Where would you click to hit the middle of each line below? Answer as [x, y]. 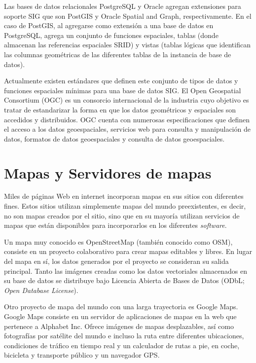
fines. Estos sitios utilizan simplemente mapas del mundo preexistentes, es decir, [125, 206]
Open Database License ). [41, 290]
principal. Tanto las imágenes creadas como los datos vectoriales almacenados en [126, 271]
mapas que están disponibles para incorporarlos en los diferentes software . [115, 225]
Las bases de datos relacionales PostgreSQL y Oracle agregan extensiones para [123, 6]
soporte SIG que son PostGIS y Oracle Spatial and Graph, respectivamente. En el [128, 16]
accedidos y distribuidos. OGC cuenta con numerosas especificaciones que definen [127, 119]
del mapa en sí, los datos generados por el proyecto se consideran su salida [116, 261]
